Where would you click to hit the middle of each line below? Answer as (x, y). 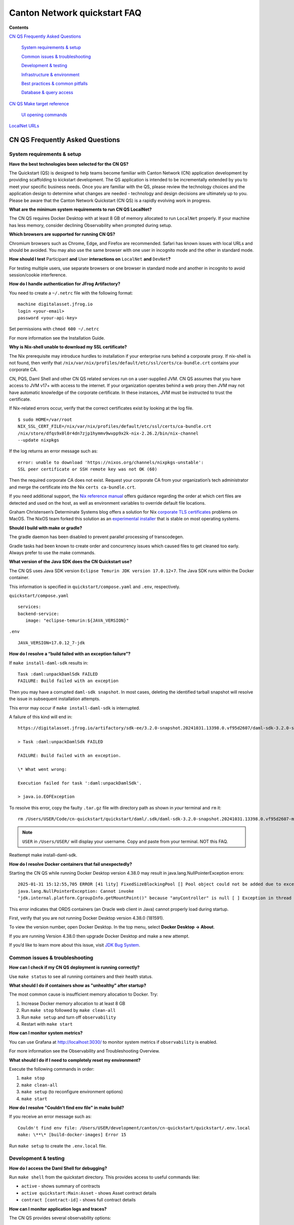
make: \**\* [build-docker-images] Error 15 (72, 1135)
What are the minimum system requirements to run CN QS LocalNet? (80, 209)
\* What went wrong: (42, 769)
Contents (19, 27)
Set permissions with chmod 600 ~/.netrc (54, 329)
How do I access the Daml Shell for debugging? (58, 1168)
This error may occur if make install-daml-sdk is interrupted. (75, 708)
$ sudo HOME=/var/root (45, 419)
